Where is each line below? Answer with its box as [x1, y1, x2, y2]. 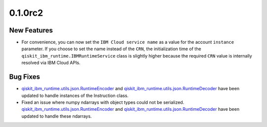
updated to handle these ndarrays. [21, 113, 92, 119]
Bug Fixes [9, 73, 41, 81]
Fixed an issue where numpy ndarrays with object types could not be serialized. [21, 99, 184, 105]
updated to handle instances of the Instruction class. [21, 93, 129, 98]
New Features [9, 26, 53, 34]
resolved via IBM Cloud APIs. [21, 60, 81, 66]
